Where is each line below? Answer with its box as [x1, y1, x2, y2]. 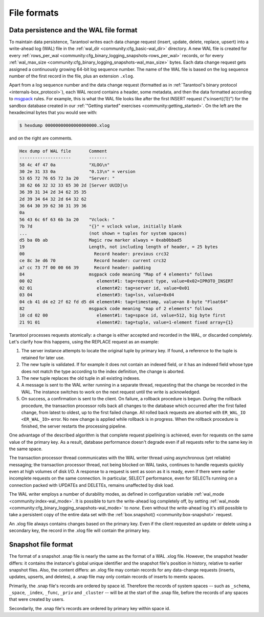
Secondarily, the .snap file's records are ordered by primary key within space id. [9, 605, 171, 611]
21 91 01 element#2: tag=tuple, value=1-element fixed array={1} [19, 320, 234, 325]
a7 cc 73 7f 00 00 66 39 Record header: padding [19, 265, 151, 270]
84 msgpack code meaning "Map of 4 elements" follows [19, 272, 213, 277]
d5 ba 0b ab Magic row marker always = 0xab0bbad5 [19, 237, 182, 243]
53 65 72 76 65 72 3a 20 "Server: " [19, 176, 115, 181]
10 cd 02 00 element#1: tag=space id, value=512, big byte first [19, 313, 226, 318]
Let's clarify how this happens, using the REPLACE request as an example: [9, 339, 159, 345]
